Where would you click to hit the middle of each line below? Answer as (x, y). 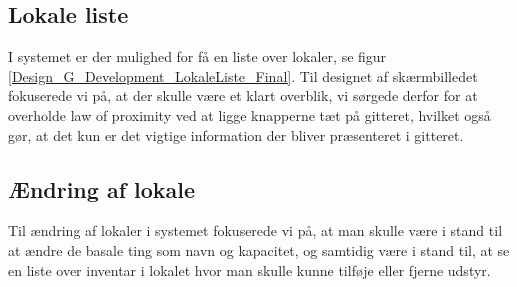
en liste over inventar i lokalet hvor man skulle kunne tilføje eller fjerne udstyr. (249, 269)
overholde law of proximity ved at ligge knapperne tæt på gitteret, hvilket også (249, 114)
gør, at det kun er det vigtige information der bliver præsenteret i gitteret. (236, 134)
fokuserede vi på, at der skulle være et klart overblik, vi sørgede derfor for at (243, 95)
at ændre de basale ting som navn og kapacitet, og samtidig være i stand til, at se (259, 249)
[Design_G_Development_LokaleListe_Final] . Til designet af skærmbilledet (243, 75)
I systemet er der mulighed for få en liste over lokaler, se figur (197, 56)
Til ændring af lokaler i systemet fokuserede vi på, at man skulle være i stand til (255, 230)
